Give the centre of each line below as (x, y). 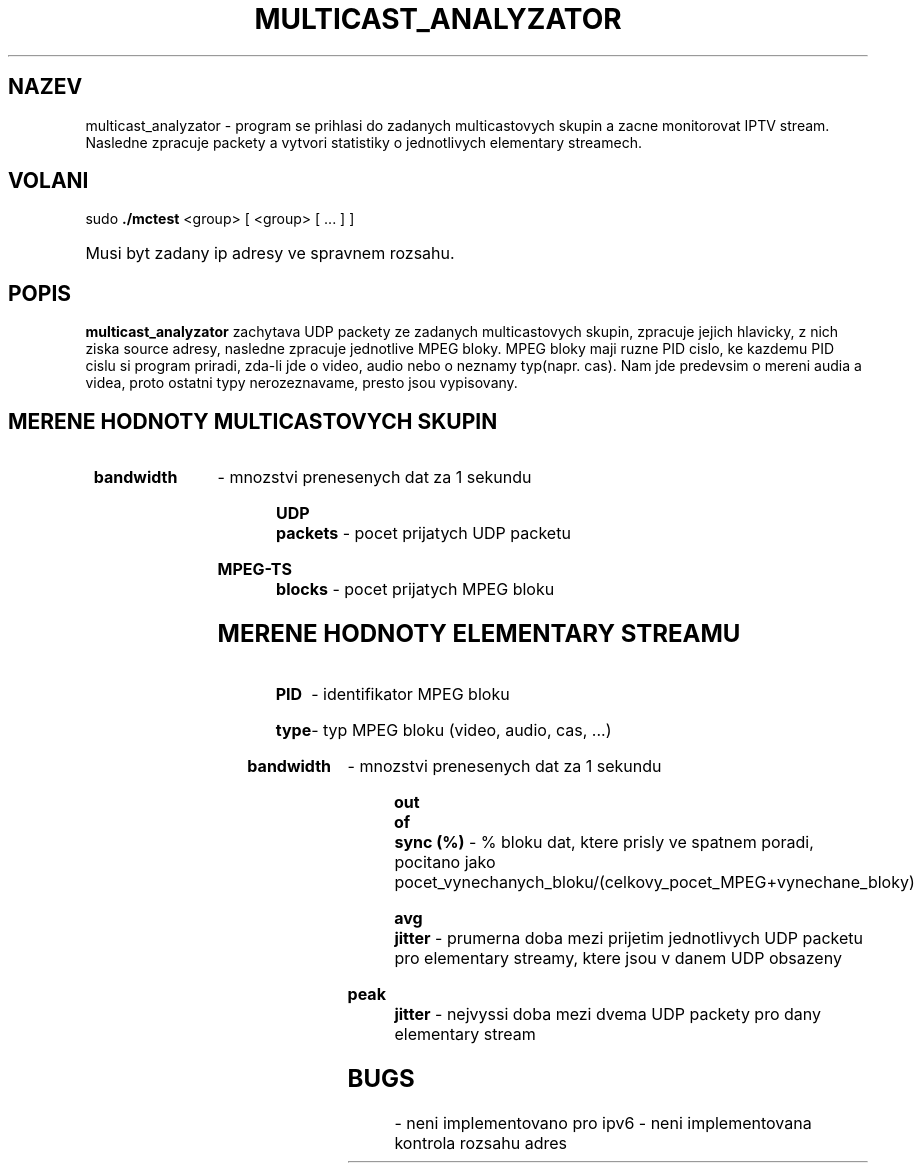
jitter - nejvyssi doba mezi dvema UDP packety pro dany (608, 1013)
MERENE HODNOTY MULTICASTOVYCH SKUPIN (253, 421)
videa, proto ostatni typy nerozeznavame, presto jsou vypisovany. (301, 383)
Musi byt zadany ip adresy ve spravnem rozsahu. (270, 253)
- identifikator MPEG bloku (410, 693)
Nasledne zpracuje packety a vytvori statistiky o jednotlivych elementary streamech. (363, 142)
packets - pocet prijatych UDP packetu (423, 533)
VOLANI (48, 181)
